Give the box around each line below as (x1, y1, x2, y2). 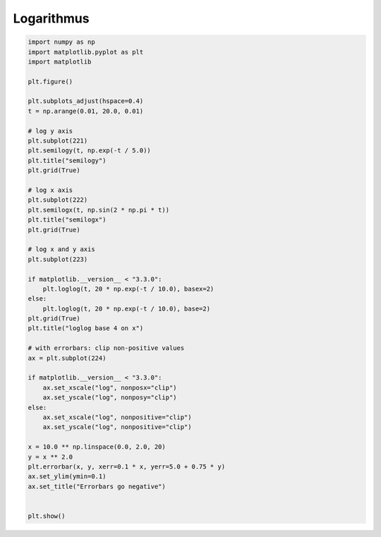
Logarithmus (13, 11, 90, 26)
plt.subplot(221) (28, 137, 88, 145)
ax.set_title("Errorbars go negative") (28, 482, 166, 490)
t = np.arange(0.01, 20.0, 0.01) (28, 107, 144, 115)
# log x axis (28, 186, 73, 194)
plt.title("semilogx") (28, 216, 107, 224)
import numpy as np (28, 38, 95, 46)
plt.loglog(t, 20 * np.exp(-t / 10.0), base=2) (42, 304, 211, 313)
